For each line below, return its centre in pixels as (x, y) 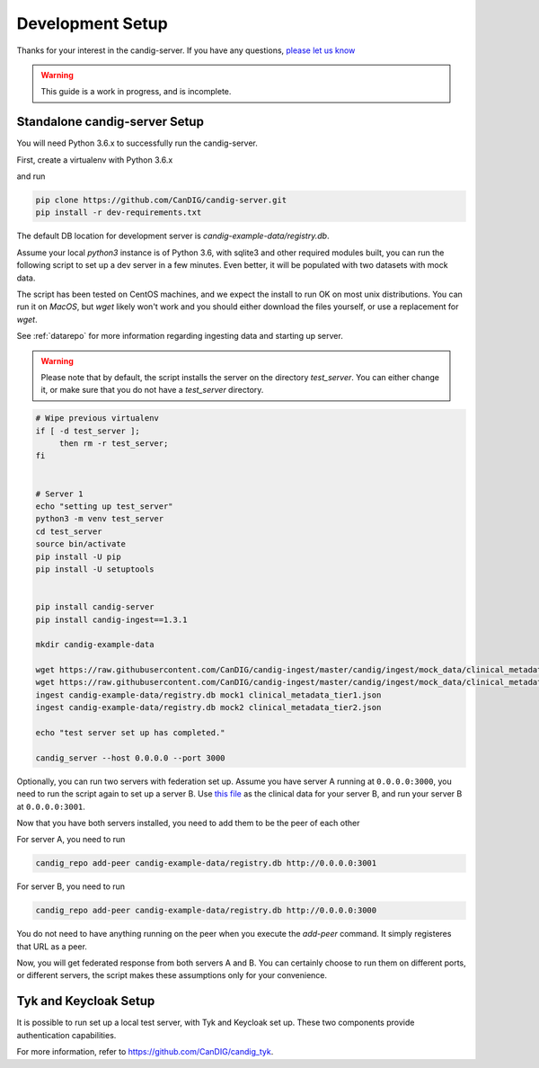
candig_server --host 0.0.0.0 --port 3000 (130, 758)
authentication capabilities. (66, 1035)
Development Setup (92, 23)
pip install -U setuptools (95, 569)
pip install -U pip (78, 556)
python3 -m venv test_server (100, 519)
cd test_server (69, 531)
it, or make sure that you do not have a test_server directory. (152, 390)
